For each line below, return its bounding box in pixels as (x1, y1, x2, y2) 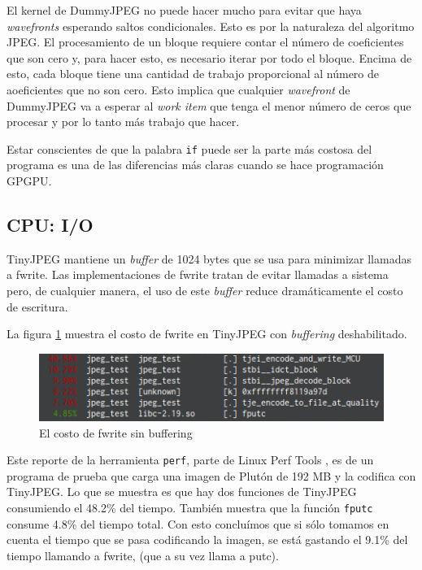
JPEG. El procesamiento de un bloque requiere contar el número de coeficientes (7, 33, 404, 50)
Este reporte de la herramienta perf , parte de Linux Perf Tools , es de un (7, 451, 374, 468)
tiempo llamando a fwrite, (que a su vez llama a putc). (7, 546, 279, 563)
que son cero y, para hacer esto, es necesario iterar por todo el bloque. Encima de (7, 49, 412, 66)
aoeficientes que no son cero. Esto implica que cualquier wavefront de (7, 80, 350, 98)
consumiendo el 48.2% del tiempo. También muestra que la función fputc (7, 499, 373, 516)
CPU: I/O (7, 211, 94, 237)
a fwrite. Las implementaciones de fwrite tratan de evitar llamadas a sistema (7, 266, 389, 283)
